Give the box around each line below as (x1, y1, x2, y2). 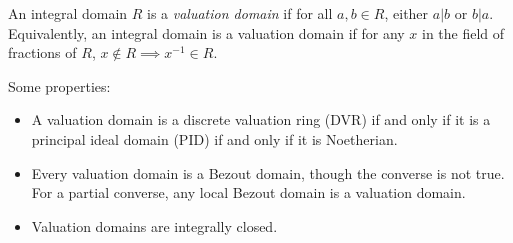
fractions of (8, 42, 77, 63)
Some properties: (8, 75, 111, 96)
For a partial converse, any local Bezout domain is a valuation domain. (31, 182, 466, 203)
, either (384, 3, 429, 23)
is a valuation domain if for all (147, 3, 333, 23)
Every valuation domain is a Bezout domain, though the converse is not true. (31, 162, 505, 183)
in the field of (422, 22, 505, 43)
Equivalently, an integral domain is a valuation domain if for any (8, 22, 405, 43)
